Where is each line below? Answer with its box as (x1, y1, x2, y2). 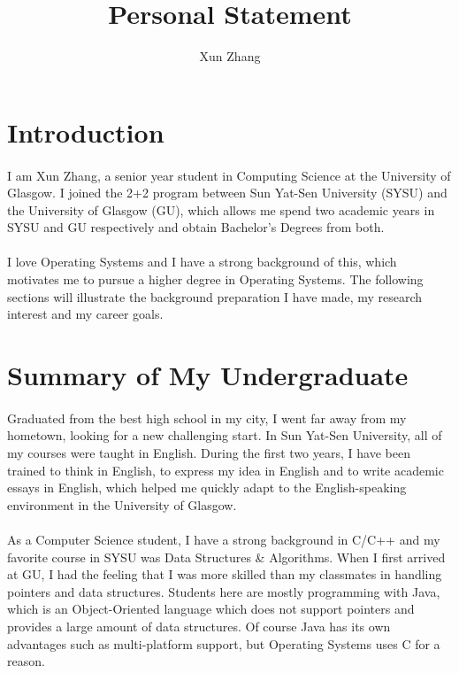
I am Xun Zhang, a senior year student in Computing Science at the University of (7, 166, 451, 184)
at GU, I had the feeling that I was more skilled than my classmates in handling (7, 565, 442, 584)
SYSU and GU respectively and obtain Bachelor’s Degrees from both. (7, 218, 385, 236)
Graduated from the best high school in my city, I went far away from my (7, 408, 407, 427)
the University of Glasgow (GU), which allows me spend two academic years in (7, 200, 435, 219)
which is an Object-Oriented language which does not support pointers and (7, 600, 415, 618)
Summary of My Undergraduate (7, 357, 409, 393)
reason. (7, 652, 45, 670)
